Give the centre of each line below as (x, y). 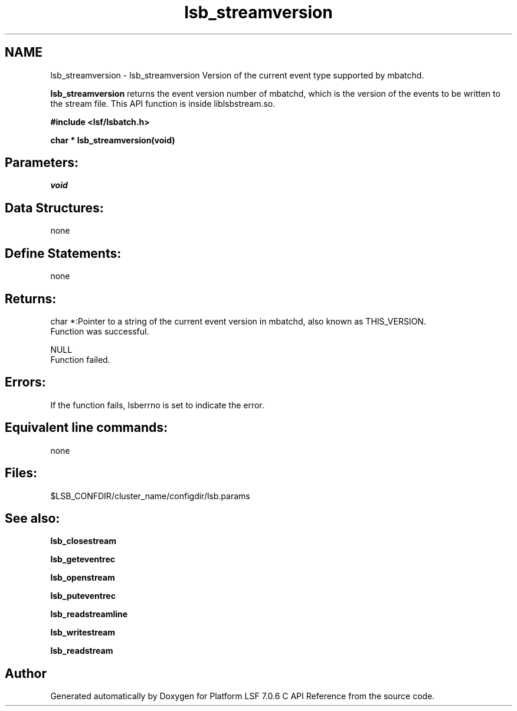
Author (26, 673)
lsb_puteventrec (83, 596)
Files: (21, 473)
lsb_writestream (83, 633)
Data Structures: (54, 208)
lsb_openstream (83, 578)
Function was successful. (100, 331)
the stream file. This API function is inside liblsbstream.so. (163, 103)
